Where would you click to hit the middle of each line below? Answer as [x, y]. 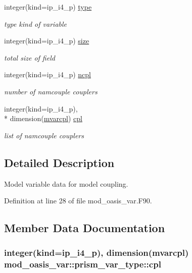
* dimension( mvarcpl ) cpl [43, 118]
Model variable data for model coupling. [66, 183]
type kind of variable [35, 23]
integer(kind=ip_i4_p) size [47, 41]
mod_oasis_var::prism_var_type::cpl [83, 264]
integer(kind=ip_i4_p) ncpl [47, 74]
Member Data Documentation [85, 228]
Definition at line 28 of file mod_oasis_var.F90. [78, 201]
